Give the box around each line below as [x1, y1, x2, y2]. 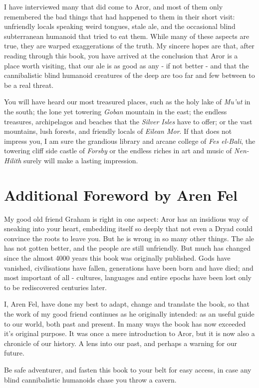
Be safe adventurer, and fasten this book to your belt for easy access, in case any [4, 364, 252, 375]
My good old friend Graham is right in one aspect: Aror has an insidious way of [4, 213, 249, 224]
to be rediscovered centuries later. [4, 282, 107, 292]
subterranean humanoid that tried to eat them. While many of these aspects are [4, 30, 250, 41]
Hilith [4, 155, 21, 165]
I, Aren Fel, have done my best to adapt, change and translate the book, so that [4, 299, 250, 309]
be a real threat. [4, 79, 54, 90]
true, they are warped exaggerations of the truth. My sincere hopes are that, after [4, 40, 255, 51]
